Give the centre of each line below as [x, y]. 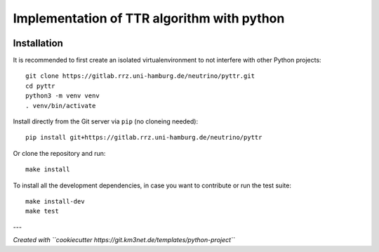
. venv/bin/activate [61, 106]
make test [42, 211]
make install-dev [55, 201]
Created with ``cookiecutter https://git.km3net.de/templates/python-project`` [124, 240]
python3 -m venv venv [62, 96]
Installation [38, 43]
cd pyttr [40, 86]
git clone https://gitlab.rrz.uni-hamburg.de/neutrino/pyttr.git [140, 76]
